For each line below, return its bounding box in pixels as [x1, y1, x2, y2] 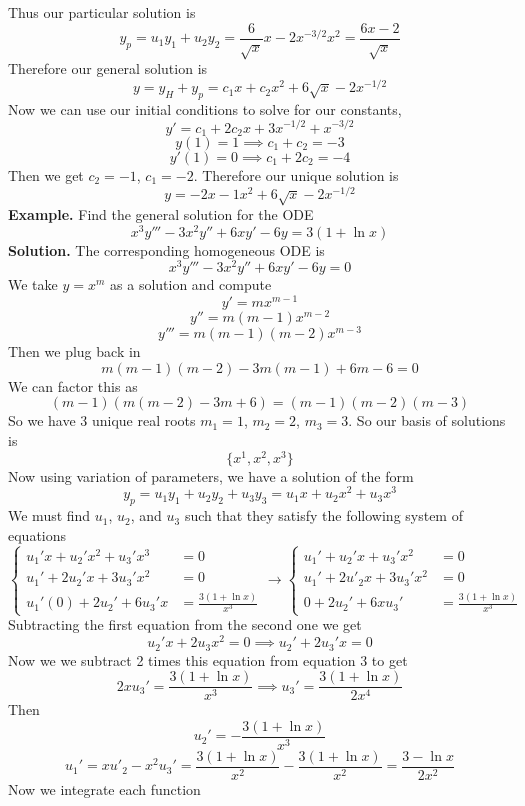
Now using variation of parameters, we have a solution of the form [8, 465, 414, 486]
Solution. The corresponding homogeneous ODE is [8, 239, 325, 260]
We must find [8, 505, 91, 526]
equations [8, 524, 67, 545]
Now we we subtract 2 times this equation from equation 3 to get [8, 649, 408, 670]
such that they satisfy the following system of [184, 505, 463, 526]
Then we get [8, 165, 84, 186]
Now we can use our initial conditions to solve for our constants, [8, 98, 402, 119]
